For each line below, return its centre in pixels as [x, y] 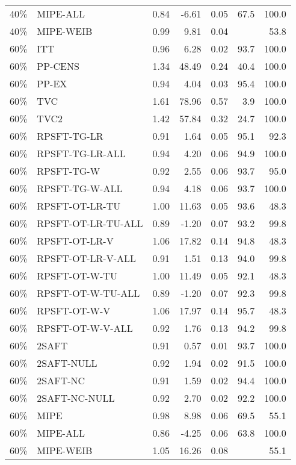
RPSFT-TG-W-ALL [80, 188]
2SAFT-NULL [67, 363]
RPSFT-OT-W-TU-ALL [88, 293]
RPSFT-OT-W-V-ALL [85, 328]
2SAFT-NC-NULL [76, 398]
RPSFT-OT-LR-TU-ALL [90, 223]
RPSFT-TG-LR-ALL [81, 153]
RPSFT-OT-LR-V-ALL [86, 258]
